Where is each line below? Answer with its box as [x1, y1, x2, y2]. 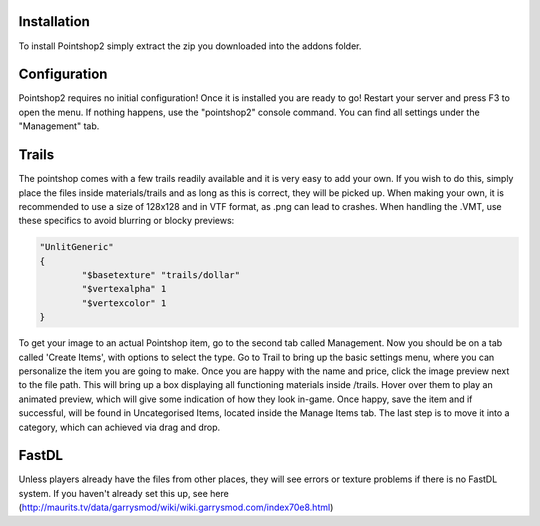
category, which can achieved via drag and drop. [18, 421, 221, 433]
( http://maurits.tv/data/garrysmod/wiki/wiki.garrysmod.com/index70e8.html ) [18, 501, 334, 514]
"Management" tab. [18, 120, 100, 132]
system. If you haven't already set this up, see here [18, 487, 229, 499]
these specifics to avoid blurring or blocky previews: [18, 215, 235, 227]
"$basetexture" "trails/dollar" [81, 270, 240, 281]
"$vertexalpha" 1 [81, 283, 167, 295]
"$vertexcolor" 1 [81, 297, 167, 309]
